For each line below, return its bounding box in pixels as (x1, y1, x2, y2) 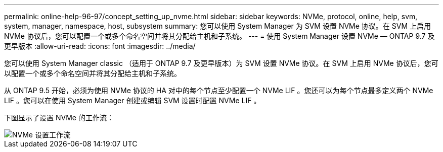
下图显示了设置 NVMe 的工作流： (4, 113, 114, 122)
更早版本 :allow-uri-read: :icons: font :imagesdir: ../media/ (4, 42, 196, 50)
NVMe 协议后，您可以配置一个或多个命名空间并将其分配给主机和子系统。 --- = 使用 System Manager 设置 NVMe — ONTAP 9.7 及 (4, 32, 435, 40)
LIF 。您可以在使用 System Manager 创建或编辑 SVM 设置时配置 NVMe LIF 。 (4, 96, 261, 105)
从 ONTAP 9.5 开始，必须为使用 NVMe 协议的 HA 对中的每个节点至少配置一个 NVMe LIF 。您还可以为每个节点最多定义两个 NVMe (4, 86, 433, 95)
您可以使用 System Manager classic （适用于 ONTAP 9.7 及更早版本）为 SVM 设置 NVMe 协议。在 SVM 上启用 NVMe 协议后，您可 (4, 59, 438, 67)
